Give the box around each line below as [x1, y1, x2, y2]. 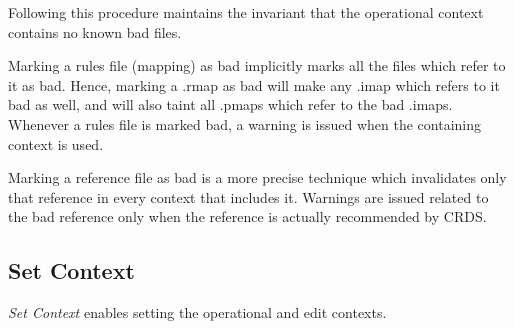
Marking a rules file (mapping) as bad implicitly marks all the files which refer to [8, 55, 506, 76]
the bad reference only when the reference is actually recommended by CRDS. [8, 206, 487, 227]
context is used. [8, 133, 104, 154]
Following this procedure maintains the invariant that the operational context [8, 2, 484, 22]
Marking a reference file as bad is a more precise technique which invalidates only [8, 167, 507, 188]
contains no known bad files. [8, 21, 182, 42]
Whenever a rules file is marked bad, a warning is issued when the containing [8, 113, 482, 134]
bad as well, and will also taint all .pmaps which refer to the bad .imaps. [8, 94, 453, 115]
